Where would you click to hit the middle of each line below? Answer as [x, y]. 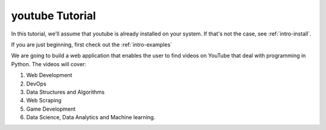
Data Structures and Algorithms [66, 92]
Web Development [49, 75]
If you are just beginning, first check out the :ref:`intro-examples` [91, 45]
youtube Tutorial [53, 16]
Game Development [51, 109]
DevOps [36, 84]
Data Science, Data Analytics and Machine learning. [91, 117]
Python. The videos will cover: [49, 64]
